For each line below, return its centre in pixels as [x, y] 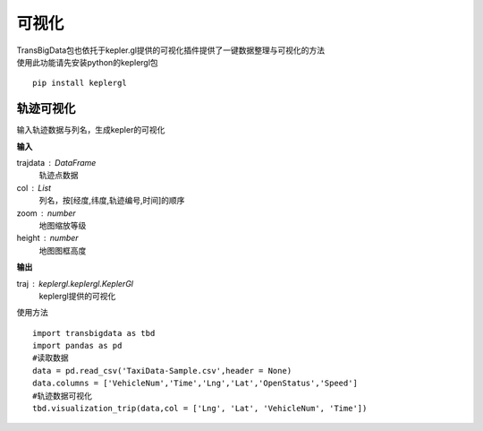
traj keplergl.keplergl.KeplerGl [75, 283]
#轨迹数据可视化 [63, 396]
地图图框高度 [63, 250]
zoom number [46, 213]
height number [48, 238]
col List [34, 187]
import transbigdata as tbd [94, 333]
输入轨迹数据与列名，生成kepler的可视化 [91, 130]
